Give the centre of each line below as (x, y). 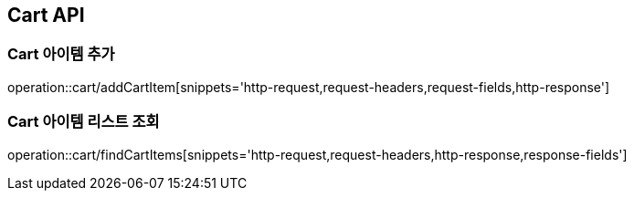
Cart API (46, 15)
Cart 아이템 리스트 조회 (84, 122)
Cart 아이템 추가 (61, 54)
